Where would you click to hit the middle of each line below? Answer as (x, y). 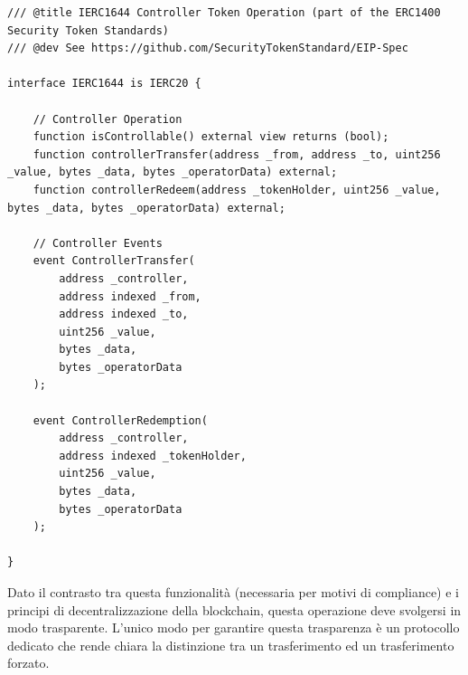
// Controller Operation (108, 119)
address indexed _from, (130, 296)
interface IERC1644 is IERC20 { (104, 84)
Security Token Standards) (88, 30)
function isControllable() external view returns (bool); (211, 137)
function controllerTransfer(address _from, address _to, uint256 (237, 154)
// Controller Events (98, 243)
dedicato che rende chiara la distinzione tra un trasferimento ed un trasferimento (231, 645)
